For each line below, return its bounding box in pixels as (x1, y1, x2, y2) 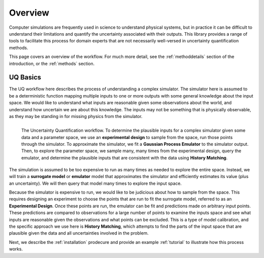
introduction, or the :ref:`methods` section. (9, 60, 95, 66)
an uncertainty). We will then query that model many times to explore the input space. (9, 180, 182, 186)
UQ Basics (9, 73, 42, 81)
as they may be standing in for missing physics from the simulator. (9, 113, 143, 119)
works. (9, 246, 23, 252)
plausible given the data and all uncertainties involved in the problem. (9, 230, 149, 236)
